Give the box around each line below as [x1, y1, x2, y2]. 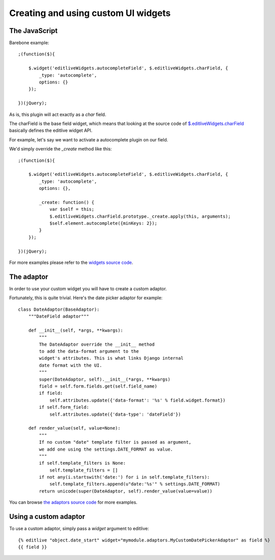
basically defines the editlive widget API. [9, 127, 93, 133]
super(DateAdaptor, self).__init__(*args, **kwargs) [39, 376, 170, 382]
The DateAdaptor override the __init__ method [39, 341, 155, 347]
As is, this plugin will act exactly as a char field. [9, 111, 107, 117]
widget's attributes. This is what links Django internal [39, 355, 184, 361]
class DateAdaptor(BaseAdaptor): [18, 306, 100, 312]
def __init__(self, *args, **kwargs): [28, 327, 124, 333]
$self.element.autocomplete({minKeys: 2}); [49, 220, 157, 226]
